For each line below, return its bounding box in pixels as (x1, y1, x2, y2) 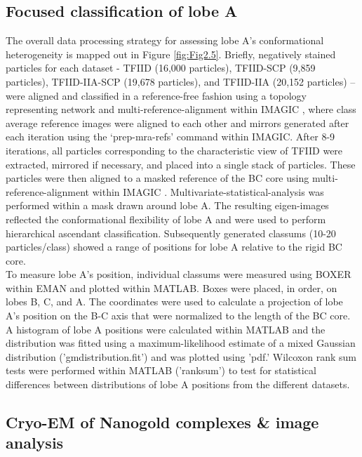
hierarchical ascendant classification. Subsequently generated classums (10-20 (6, 225, 336, 240)
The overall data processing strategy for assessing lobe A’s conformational (6, 33, 324, 48)
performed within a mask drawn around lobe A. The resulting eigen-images (6, 198, 329, 213)
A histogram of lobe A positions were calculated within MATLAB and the (6, 322, 326, 336)
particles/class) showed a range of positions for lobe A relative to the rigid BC (6, 239, 342, 254)
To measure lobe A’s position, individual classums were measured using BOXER (6, 267, 351, 282)
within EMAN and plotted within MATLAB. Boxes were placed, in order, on (6, 280, 337, 295)
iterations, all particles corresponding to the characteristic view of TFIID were (6, 143, 343, 157)
